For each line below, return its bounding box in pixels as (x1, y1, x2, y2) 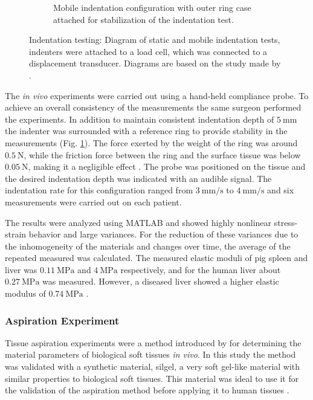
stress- (274, 216, 298, 228)
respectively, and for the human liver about (120, 263, 281, 276)
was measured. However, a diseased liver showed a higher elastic (42, 275, 279, 288)
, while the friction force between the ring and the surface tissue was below (24, 148, 301, 161)
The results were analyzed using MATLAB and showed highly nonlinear (5, 216, 272, 228)
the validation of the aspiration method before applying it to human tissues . (5, 384, 289, 396)
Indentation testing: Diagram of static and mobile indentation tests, (29, 33, 280, 46)
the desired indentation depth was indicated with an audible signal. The (5, 172, 272, 184)
